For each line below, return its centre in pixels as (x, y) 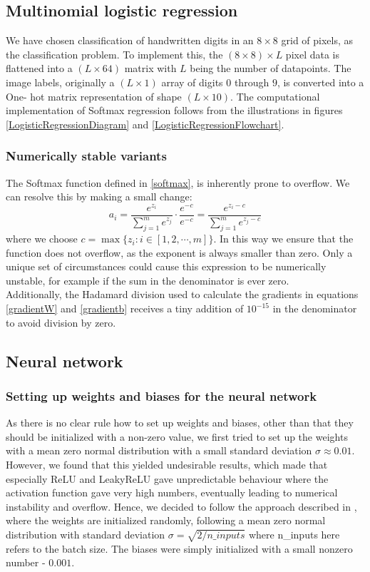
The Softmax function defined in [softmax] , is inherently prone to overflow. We (178, 182)
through (252, 82)
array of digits (192, 82)
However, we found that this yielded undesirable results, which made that (167, 464)
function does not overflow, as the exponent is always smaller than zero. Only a (179, 252)
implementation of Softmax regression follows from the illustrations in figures (174, 110)
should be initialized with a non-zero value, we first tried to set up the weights (177, 436)
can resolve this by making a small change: (99, 196)
